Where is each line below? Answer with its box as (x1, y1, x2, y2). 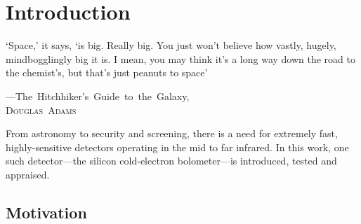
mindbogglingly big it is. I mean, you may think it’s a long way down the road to (6, 51, 355, 66)
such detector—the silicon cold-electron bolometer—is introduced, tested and (6, 153, 337, 168)
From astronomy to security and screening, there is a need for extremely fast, (6, 126, 338, 141)
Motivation (6, 201, 87, 223)
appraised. (6, 167, 50, 181)
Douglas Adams (6, 102, 77, 117)
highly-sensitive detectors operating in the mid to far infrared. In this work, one (6, 139, 349, 154)
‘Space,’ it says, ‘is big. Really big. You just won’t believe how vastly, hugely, (6, 38, 336, 52)
